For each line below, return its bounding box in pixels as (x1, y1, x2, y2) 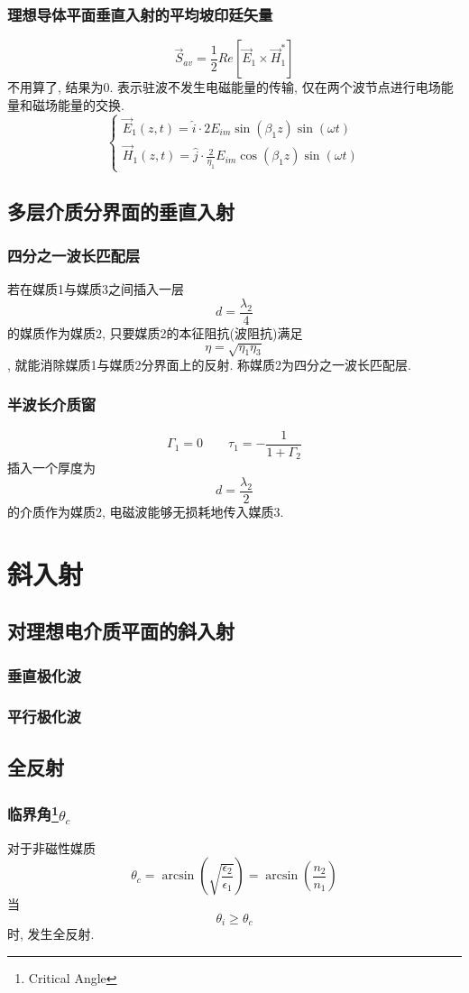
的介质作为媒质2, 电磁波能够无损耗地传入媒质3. (7, 501, 284, 520)
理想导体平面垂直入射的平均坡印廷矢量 (7, 3, 273, 25)
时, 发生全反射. (7, 924, 95, 943)
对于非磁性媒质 (7, 838, 96, 857)
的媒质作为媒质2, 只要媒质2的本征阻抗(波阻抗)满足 (7, 323, 303, 342)
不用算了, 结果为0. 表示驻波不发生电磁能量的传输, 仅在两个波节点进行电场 (7, 78, 441, 97)
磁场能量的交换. (32, 95, 124, 114)
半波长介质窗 (7, 393, 97, 416)
